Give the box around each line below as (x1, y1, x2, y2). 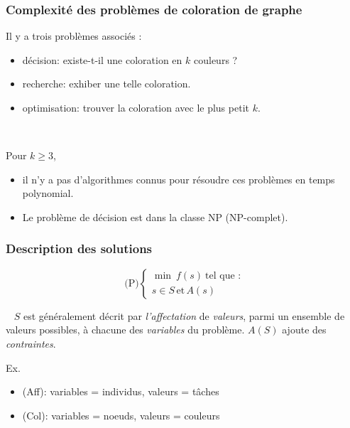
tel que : (205, 271, 241, 282)
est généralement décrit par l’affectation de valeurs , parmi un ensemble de (23, 308, 345, 323)
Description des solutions (6, 240, 153, 257)
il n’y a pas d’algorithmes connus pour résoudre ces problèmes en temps (22, 171, 335, 186)
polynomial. (22, 186, 74, 200)
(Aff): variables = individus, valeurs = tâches (22, 384, 219, 399)
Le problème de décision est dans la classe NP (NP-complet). (22, 209, 288, 224)
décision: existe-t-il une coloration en (22, 52, 182, 67)
